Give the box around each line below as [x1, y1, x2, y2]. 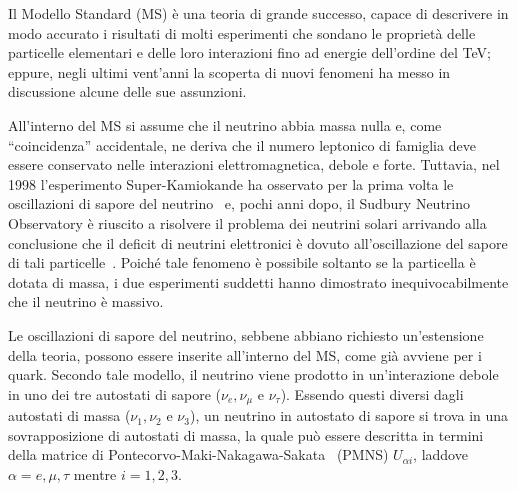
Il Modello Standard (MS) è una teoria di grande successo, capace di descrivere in [8, 3, 509, 23]
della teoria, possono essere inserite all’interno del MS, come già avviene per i [8, 344, 482, 365]
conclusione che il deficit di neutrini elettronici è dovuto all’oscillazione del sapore [8, 232, 508, 253]
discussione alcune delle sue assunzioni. [8, 81, 247, 102]
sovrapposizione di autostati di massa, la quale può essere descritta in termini [8, 424, 484, 445]
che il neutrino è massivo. [8, 291, 164, 312]
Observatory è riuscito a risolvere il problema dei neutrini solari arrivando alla [8, 212, 487, 233]
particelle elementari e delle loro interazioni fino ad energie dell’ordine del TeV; [8, 42, 491, 63]
